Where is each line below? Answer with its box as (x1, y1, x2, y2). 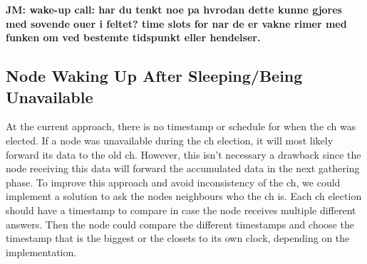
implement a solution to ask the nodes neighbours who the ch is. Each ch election (6, 189, 362, 204)
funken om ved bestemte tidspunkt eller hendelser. (6, 30, 261, 45)
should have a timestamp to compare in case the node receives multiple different (6, 202, 356, 217)
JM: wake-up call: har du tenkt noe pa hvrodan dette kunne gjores (6, 2, 342, 16)
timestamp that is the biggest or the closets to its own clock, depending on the (6, 231, 350, 245)
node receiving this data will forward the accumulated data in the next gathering (6, 161, 360, 176)
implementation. (6, 244, 77, 259)
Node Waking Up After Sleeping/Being (6, 65, 303, 87)
